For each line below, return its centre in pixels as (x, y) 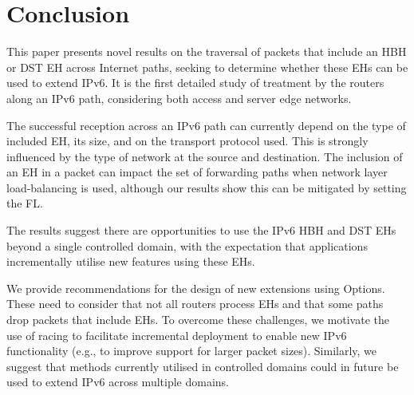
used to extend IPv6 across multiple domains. (118, 382)
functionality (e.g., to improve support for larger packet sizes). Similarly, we (192, 351)
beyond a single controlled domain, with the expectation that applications (187, 245)
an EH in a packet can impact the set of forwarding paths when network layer (197, 172)
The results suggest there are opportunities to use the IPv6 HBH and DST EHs (201, 230)
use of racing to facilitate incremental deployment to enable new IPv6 (177, 335)
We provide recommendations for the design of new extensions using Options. (196, 288)
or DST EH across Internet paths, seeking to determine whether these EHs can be (207, 67)
